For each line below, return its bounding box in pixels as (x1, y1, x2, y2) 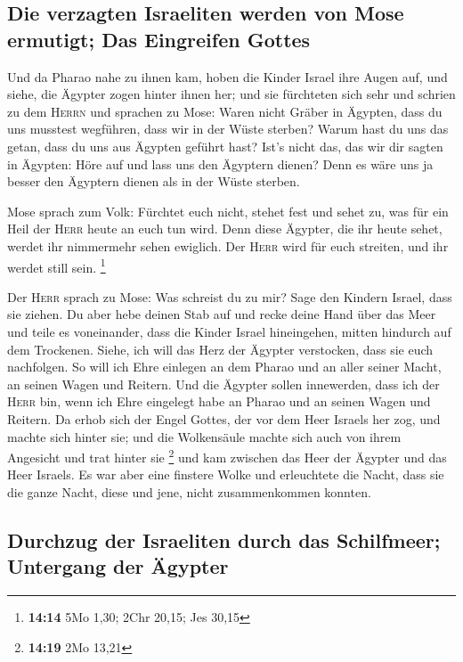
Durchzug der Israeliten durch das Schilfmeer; (7, 526, 441, 553)
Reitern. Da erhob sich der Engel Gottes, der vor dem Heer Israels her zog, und (7, 409, 441, 428)
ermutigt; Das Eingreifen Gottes (7, 25, 311, 53)
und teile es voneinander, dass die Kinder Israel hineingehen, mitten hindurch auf (7, 322, 451, 340)
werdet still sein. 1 (7, 255, 106, 276)
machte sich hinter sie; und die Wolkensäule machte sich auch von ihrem (7, 427, 402, 445)
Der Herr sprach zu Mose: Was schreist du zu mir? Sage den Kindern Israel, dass (7, 287, 452, 306)
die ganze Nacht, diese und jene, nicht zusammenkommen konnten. (7, 482, 371, 501)
